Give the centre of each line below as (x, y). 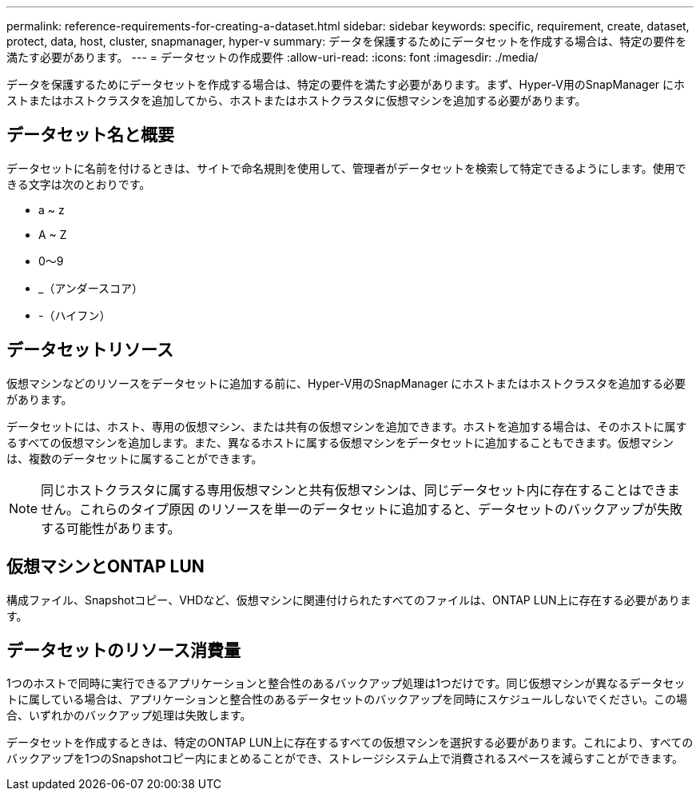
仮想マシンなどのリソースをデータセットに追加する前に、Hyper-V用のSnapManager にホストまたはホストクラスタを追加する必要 (346, 383)
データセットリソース (90, 350)
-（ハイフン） (75, 315)
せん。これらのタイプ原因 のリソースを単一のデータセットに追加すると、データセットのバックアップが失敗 (362, 509)
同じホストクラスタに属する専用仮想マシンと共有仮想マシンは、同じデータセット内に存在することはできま (360, 490)
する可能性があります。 (111, 528)
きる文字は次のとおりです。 (79, 184)
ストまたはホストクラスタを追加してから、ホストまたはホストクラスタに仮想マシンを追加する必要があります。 (296, 100)
